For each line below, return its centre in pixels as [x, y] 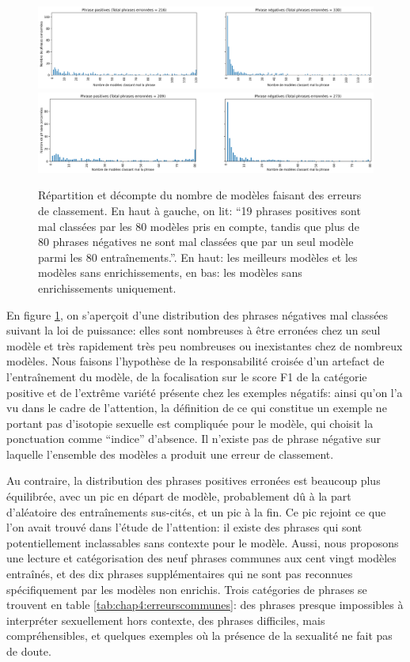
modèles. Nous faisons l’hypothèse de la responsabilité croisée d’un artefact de [196, 361]
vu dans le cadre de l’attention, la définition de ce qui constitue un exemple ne [197, 408]
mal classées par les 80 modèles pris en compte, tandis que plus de [199, 226]
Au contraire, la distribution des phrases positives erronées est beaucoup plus [194, 480]
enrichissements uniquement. [107, 287]
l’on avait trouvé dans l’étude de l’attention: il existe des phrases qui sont [184, 527]
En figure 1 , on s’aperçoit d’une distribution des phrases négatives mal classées [197, 314]
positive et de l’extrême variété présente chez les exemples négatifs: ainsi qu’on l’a [205, 392]
